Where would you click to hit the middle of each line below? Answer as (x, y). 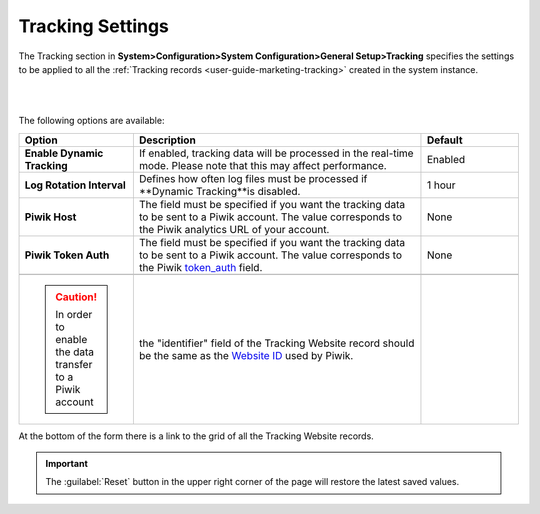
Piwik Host (50, 217)
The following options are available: (91, 121)
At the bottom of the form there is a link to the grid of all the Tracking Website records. (196, 436)
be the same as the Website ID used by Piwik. (246, 355)
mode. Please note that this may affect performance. (262, 165)
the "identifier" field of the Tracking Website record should (276, 343)
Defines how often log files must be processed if (253, 178)
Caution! (76, 297)
